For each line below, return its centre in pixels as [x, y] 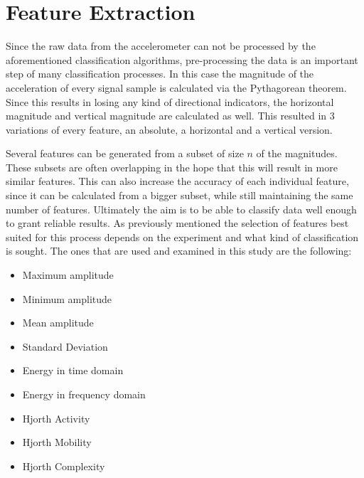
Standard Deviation [65, 346]
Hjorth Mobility [57, 442]
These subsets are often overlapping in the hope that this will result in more [172, 167]
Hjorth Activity [56, 418]
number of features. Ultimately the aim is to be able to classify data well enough [181, 209]
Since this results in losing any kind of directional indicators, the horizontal [170, 101]
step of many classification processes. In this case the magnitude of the [160, 74]
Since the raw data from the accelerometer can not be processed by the [161, 46]
